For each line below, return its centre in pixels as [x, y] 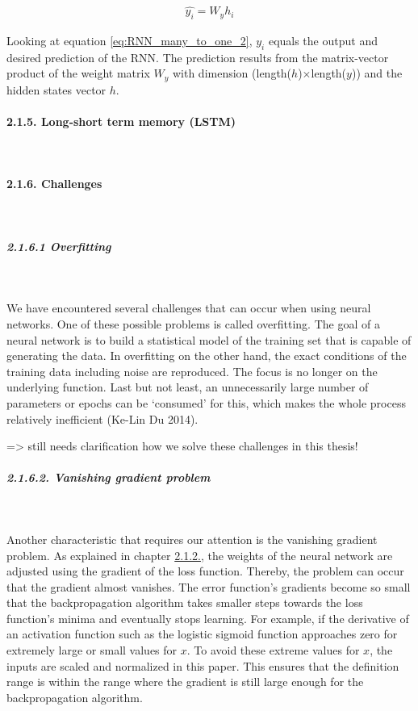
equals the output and [323, 41]
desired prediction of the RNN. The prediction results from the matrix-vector [198, 57]
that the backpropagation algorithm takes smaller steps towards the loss [185, 602]
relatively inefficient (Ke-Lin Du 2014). [102, 418]
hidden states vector [56, 89]
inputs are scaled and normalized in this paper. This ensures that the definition [203, 665]
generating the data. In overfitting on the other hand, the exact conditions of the [207, 355]
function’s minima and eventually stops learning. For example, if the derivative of [208, 618]
